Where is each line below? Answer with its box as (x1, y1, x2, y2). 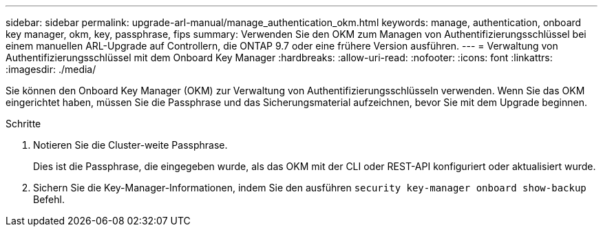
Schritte (6, 118, 41, 129)
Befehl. (33, 193, 65, 205)
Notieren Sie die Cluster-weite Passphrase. (33, 139, 228, 151)
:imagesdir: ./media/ (6, 63, 96, 75)
